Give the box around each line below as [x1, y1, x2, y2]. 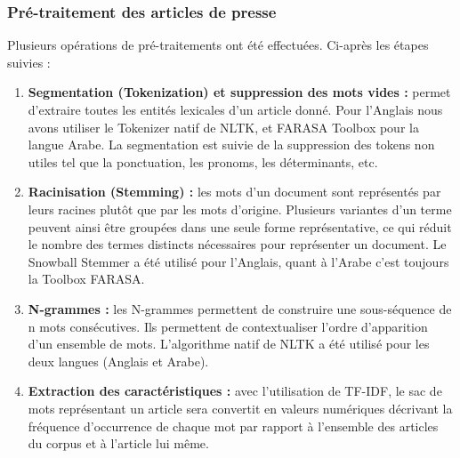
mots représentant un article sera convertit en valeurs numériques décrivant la [28, 398, 453, 417]
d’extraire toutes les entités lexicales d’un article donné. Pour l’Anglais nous [28, 100, 443, 118]
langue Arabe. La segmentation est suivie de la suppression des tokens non [28, 135, 435, 154]
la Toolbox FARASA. [28, 269, 145, 288]
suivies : [7, 52, 51, 71]
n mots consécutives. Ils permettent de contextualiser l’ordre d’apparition [28, 317, 428, 335]
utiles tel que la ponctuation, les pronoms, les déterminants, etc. [28, 152, 378, 171]
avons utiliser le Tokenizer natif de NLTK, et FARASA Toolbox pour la [28, 117, 419, 136]
